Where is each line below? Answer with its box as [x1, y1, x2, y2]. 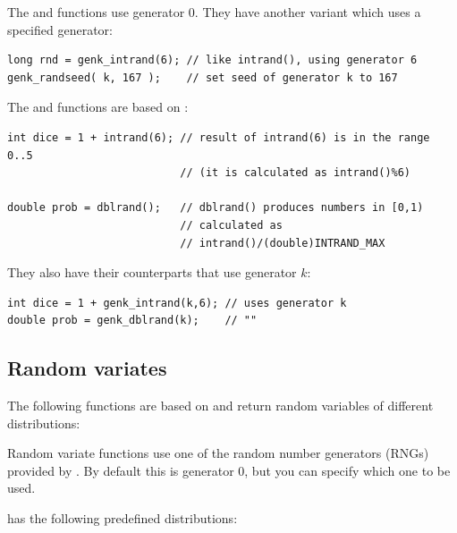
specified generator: [7, 20, 113, 38]
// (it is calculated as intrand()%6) [180, 166, 411, 180]
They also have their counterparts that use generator [7, 263, 297, 282]
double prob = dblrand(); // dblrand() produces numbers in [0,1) [7, 201, 424, 215]
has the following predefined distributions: [7, 509, 238, 528]
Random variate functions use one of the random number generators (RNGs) [7, 444, 429, 462]
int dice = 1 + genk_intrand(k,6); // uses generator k [7, 296, 347, 309]
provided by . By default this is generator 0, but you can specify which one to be [7, 461, 451, 479]
